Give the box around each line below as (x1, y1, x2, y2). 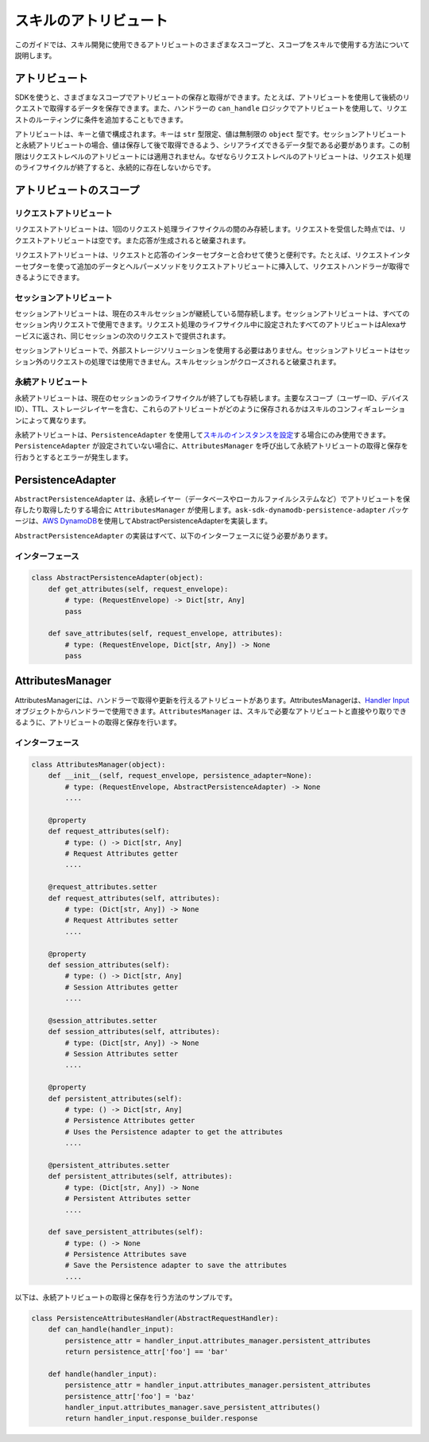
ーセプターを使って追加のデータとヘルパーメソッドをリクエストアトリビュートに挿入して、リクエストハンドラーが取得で (14, 261, 411, 270)
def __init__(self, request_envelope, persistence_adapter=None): (48, 772, 313, 780)
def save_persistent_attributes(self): (48, 1227, 204, 1237)
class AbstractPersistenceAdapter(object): (31, 573, 204, 582)
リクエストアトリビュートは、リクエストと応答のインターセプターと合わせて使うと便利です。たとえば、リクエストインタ (14, 251, 411, 260)
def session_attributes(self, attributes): (48, 1027, 220, 1036)
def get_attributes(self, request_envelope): (48, 585, 229, 593)
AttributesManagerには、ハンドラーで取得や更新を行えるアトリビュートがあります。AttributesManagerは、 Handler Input (14, 695, 410, 705)
